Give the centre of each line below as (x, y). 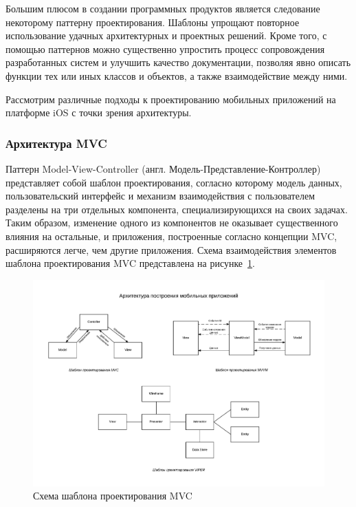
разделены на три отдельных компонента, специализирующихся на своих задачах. (177, 209)
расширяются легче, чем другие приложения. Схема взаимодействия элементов (171, 249)
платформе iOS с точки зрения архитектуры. (99, 112)
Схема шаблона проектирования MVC (113, 496)
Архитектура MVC (56, 143)
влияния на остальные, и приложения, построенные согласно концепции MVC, (171, 236)
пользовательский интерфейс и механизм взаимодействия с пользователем (160, 196)
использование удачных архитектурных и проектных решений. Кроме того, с (166, 35)
